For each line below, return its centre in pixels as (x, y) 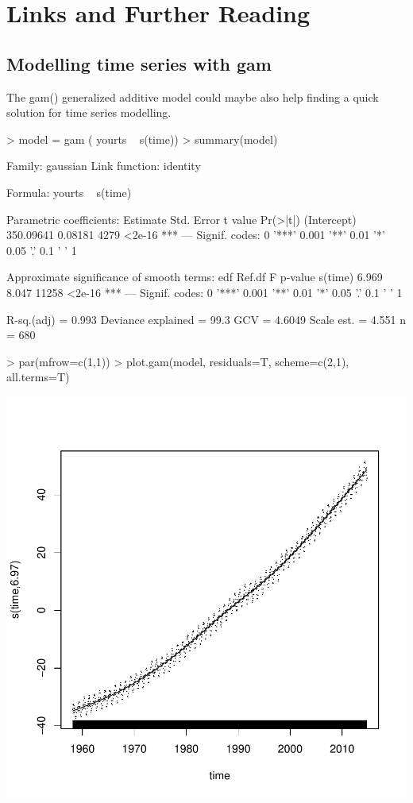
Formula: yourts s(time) (69, 192)
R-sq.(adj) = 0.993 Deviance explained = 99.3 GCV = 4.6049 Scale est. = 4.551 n (206, 319)
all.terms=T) (38, 377)
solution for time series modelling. (89, 112)
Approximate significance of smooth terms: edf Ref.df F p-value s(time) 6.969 (195, 277)
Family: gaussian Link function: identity (104, 166)
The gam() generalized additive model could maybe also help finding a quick (193, 97)
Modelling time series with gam (139, 63)
